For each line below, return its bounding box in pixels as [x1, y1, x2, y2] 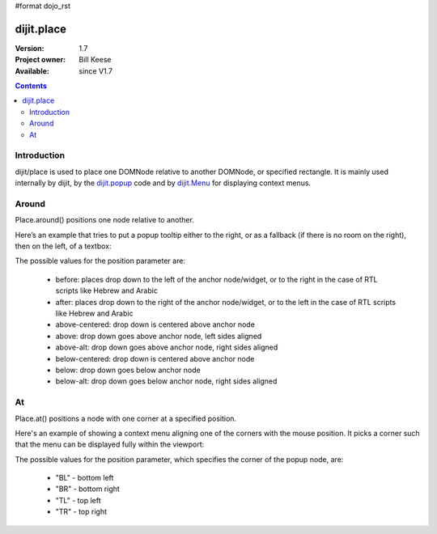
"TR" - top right [55, 506, 107, 517]
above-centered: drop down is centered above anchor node [55, 320, 255, 329]
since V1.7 [78, 66, 113, 76]
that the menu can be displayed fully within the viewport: [15, 439, 205, 449]
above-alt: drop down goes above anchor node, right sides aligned [55, 342, 278, 352]
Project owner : [15, 55, 66, 65]
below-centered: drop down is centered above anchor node [55, 354, 255, 363]
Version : [15, 43, 45, 53]
